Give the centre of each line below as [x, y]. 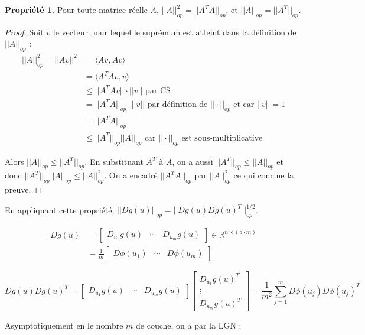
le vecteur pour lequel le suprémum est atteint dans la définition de [175, 32]
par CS [158, 91]
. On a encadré [131, 175]
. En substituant [114, 161]
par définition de [177, 105]
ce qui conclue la [264, 175]
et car [244, 105]
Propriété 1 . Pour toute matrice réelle [76, 9]
